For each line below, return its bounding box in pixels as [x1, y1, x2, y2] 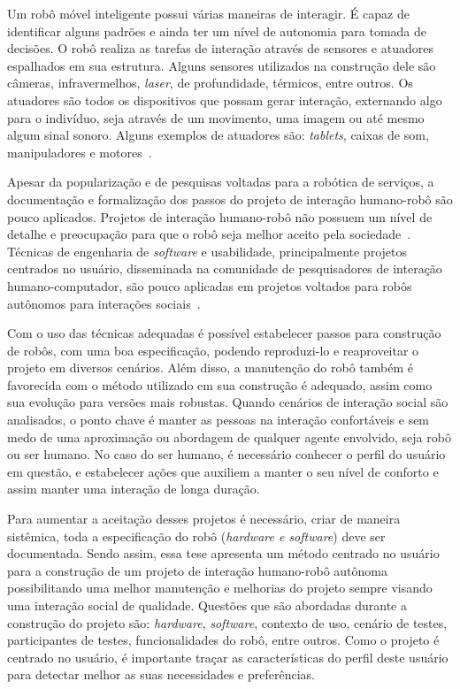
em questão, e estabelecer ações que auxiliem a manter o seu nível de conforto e [7, 462, 439, 480]
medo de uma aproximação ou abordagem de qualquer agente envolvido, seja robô [7, 427, 451, 446]
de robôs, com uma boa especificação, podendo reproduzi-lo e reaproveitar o [7, 341, 419, 359]
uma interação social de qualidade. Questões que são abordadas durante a [7, 596, 408, 614]
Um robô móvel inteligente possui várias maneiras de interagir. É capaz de [7, 4, 410, 22]
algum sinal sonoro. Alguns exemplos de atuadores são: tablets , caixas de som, [7, 126, 429, 144]
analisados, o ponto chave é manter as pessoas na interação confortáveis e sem [7, 410, 430, 429]
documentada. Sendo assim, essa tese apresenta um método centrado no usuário [7, 544, 440, 563]
